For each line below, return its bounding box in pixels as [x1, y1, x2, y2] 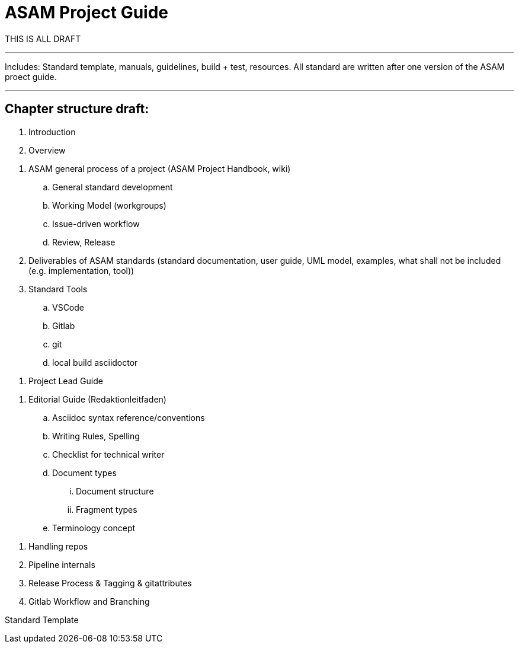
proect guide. [5, 71, 57, 82]
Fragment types [76, 504, 137, 515]
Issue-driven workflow [52, 218, 140, 229]
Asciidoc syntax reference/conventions [52, 412, 205, 423]
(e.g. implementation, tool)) [28, 265, 134, 276]
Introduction [28, 126, 76, 137]
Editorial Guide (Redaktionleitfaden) [28, 394, 166, 404]
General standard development [52, 181, 173, 192]
